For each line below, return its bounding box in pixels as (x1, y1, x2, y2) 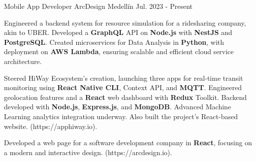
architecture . (4, 56, 42, 66)
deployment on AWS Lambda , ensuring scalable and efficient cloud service (4, 46, 234, 57)
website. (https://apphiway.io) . (4, 121, 97, 131)
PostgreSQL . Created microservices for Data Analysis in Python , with (4, 36, 224, 47)
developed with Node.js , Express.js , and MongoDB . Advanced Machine (4, 101, 231, 112)
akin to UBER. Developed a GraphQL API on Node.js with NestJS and (4, 27, 232, 37)
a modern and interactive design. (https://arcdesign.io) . (4, 147, 172, 157)
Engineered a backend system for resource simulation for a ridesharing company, (4, 17, 246, 28)
